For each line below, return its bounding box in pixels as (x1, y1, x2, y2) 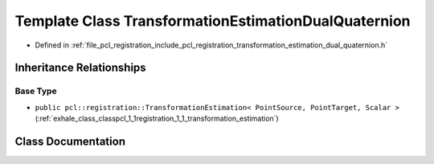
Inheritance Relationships (14, 61, 146, 75)
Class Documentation (14, 134, 126, 148)
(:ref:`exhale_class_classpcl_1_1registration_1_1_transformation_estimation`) (35, 113, 279, 124)
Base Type (14, 85, 57, 96)
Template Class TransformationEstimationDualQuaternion (14, 12, 411, 30)
